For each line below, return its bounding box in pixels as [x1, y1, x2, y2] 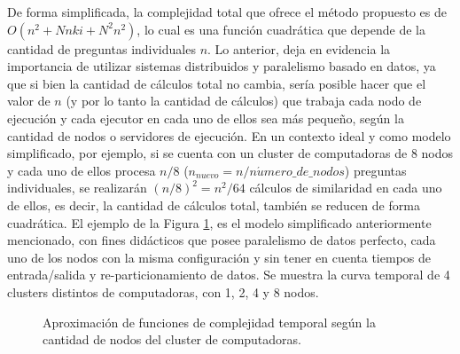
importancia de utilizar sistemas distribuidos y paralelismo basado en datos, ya [7, 57, 436, 75]
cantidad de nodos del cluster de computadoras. [43, 330, 301, 349]
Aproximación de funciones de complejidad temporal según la [43, 312, 376, 331]
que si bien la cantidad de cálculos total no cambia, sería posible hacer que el [7, 74, 426, 92]
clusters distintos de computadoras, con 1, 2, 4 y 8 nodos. [7, 282, 319, 301]
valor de [7, 91, 51, 110]
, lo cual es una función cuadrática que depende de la [136, 20, 425, 38]
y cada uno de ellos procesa [7, 161, 156, 179]
